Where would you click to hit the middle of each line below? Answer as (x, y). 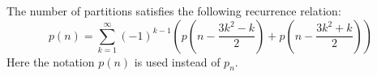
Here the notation (51, 61)
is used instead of (177, 61)
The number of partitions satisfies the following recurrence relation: (174, 11)
